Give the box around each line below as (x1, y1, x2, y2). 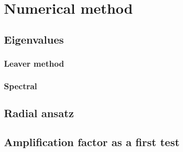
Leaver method (4, 57, 65, 70)
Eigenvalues (4, 31, 64, 47)
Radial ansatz (4, 105, 74, 121)
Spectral (4, 79, 37, 92)
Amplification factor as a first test (4, 134, 180, 150)
